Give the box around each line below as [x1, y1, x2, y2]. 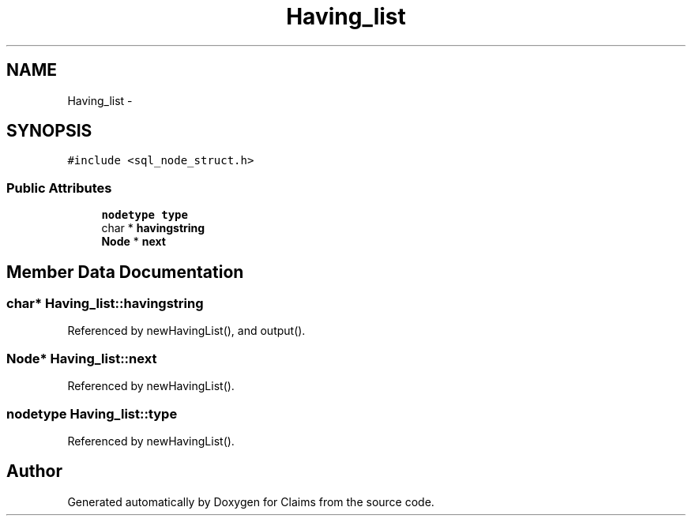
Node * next [101, 235, 166, 249]
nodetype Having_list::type [6, 405, 178, 422]
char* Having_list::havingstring [6, 295, 204, 312]
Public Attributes [6, 179, 112, 196]
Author [6, 461, 62, 482]
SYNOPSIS [6, 121, 92, 141]
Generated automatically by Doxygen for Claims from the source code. [67, 494, 434, 509]
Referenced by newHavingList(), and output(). [67, 324, 306, 338]
